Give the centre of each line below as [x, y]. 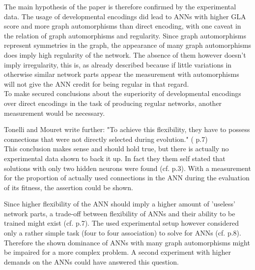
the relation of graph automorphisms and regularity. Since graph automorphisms [125, 35]
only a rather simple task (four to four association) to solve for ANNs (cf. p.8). [123, 233]
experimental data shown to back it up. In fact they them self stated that [115, 158]
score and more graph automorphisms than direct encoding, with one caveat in [123, 26]
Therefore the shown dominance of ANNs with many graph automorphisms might [127, 242]
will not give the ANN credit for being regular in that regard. [97, 84]
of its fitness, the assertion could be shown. [69, 187]
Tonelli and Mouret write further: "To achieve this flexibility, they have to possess [127, 129]
